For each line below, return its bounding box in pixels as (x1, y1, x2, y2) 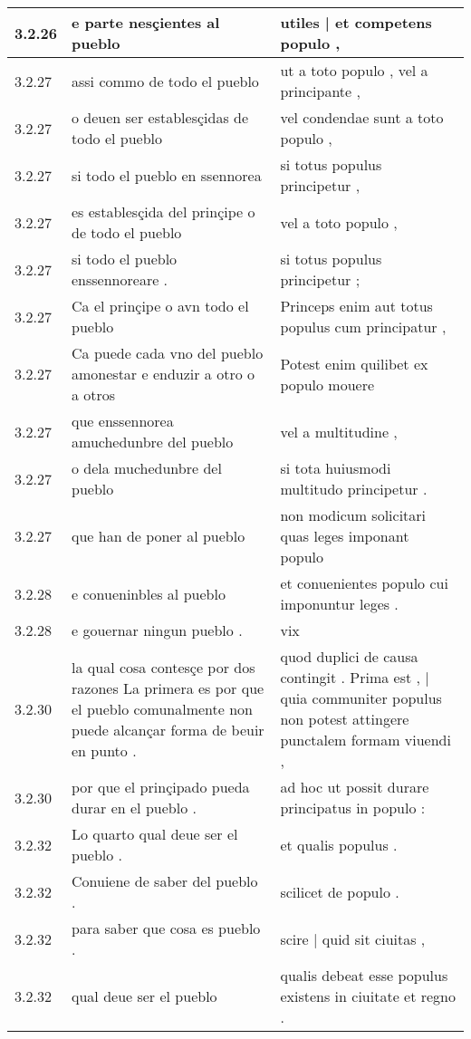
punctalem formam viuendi (280, 729, 451, 750)
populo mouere (280, 373, 375, 395)
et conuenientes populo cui (280, 572, 448, 593)
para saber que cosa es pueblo (72, 918, 261, 938)
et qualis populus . (280, 833, 398, 855)
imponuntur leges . (280, 593, 399, 614)
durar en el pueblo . (72, 797, 197, 818)
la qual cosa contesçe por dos (72, 656, 255, 678)
